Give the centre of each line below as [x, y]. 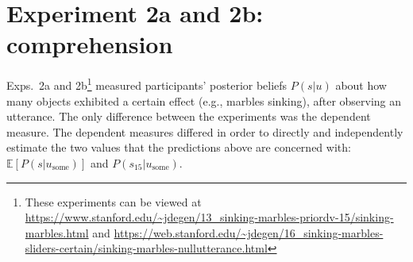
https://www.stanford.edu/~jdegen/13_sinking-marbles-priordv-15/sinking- [209, 217]
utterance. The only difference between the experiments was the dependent [189, 116]
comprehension [90, 44]
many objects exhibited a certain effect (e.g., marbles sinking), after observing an [204, 100]
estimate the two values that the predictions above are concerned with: [179, 147]
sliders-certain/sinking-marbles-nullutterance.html [146, 248]
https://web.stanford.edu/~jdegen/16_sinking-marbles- [249, 232]
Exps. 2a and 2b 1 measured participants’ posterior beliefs [147, 84]
